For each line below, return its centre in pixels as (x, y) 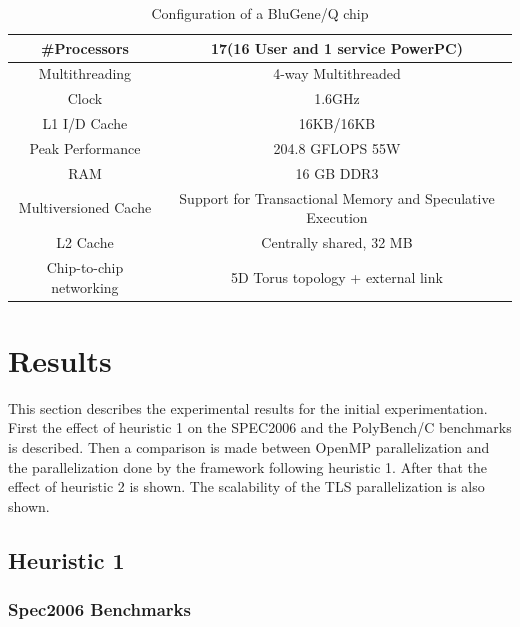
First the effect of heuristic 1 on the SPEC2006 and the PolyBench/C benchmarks (260, 427)
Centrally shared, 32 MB (337, 242)
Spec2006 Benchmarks (99, 609)
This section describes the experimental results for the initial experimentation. (248, 407)
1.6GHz (337, 98)
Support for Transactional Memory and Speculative (337, 197)
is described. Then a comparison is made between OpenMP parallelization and (249, 446)
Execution (337, 217)
